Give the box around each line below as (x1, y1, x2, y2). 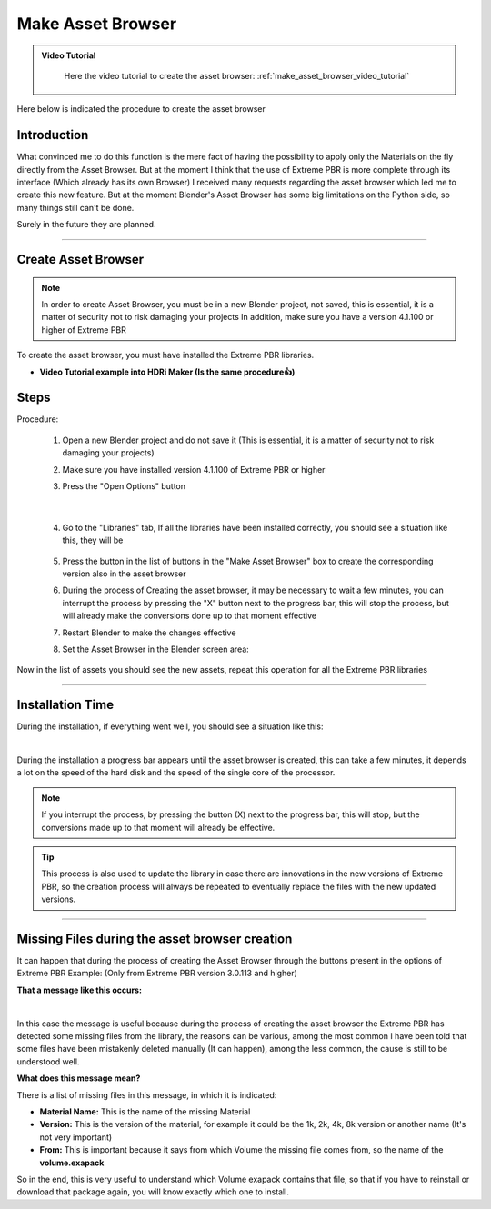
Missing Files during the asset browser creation (16, 931, 293, 946)
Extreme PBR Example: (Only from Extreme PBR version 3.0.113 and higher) (16, 968, 297, 979)
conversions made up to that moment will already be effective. (41, 822, 276, 833)
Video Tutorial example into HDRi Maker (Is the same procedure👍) (39, 366, 296, 377)
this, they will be (62, 535, 124, 545)
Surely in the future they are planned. (16, 219, 156, 230)
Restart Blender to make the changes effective (62, 627, 236, 638)
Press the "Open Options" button (62, 481, 186, 492)
